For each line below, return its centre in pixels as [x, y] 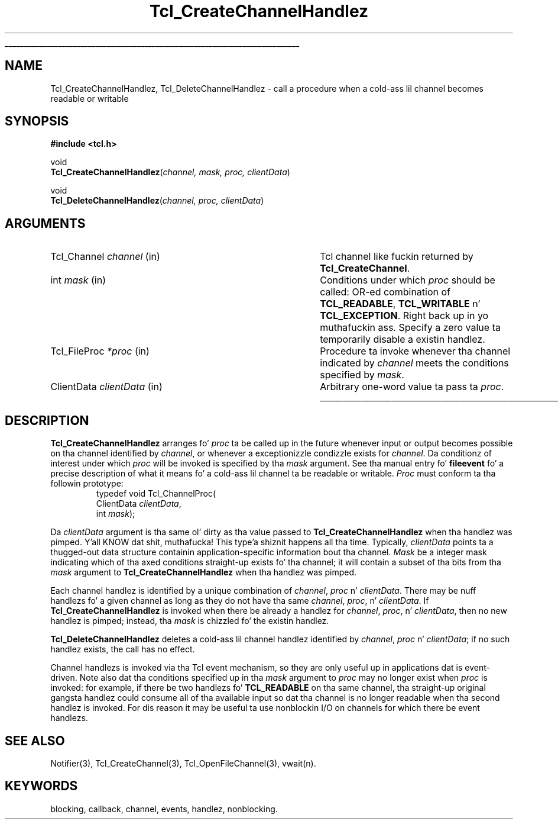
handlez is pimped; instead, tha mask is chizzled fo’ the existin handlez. [190, 621]
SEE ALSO [35, 741]
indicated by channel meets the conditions [414, 363]
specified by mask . [362, 375]
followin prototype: [87, 484]
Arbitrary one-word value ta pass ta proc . [412, 387]
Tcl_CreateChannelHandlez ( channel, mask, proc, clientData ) [170, 172]
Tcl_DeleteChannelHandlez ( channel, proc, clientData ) [157, 201]
